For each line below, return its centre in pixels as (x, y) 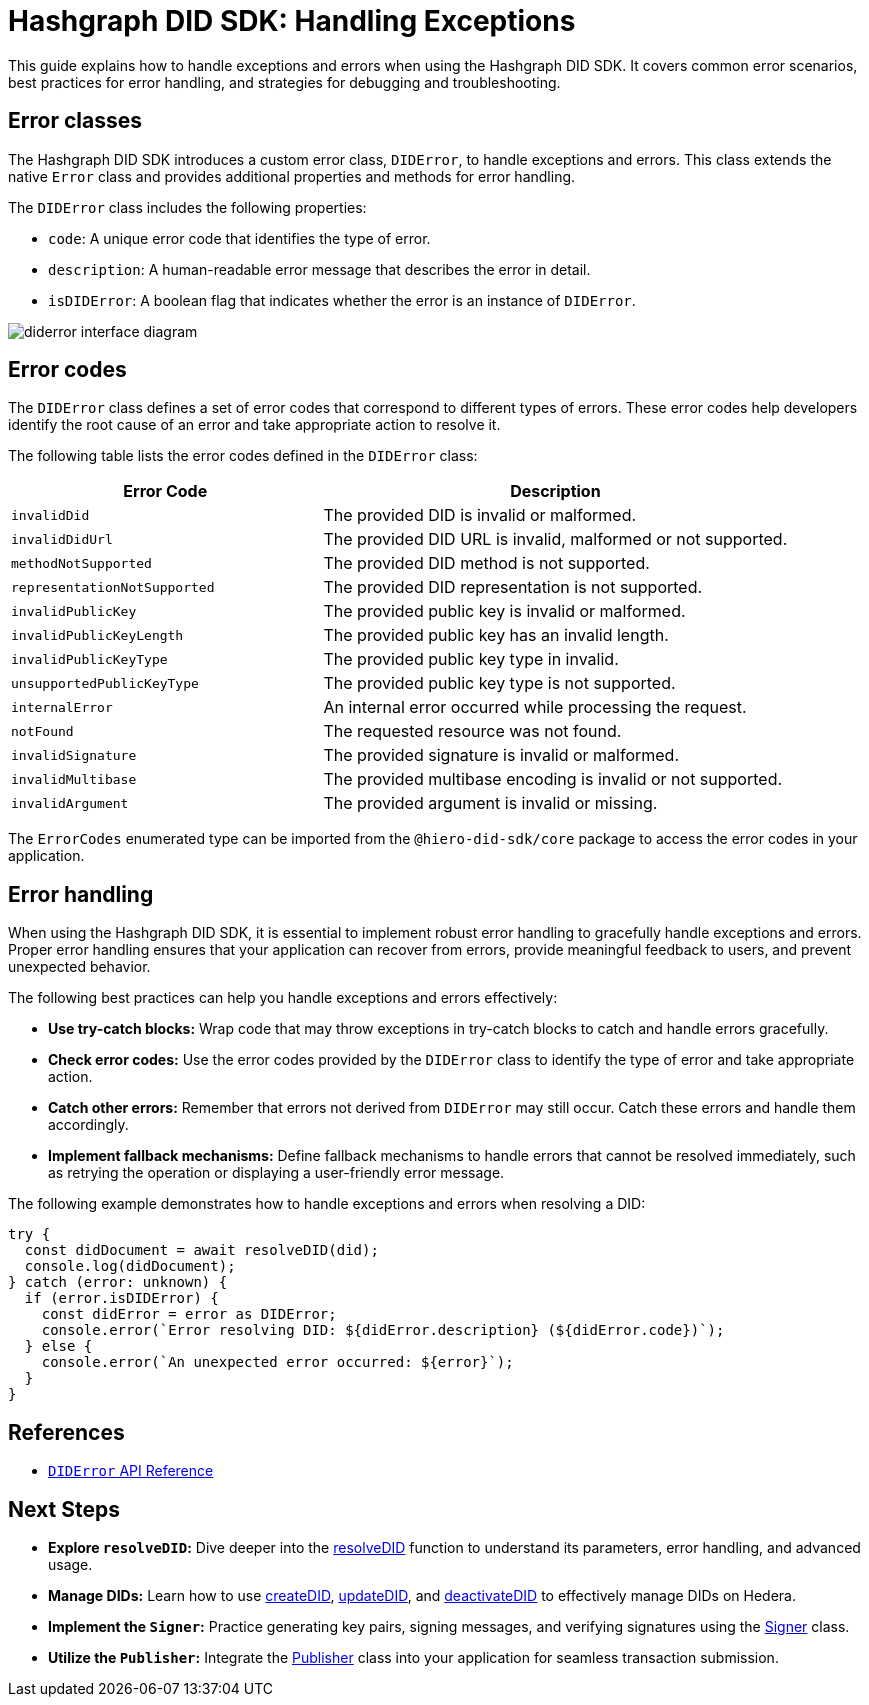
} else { (58, 1346)
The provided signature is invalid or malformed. (501, 755)
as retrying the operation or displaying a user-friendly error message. (276, 1173)
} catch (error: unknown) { (118, 1282)
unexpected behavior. (79, 967)
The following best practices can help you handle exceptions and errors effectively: (283, 998)
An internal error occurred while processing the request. (535, 707)
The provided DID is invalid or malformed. (480, 515)
